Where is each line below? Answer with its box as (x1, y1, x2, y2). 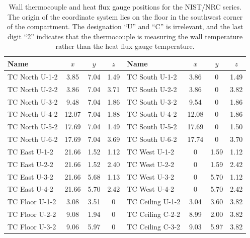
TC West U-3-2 (127, 171, 175, 182)
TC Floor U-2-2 (8, 209, 56, 219)
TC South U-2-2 (127, 84, 177, 94)
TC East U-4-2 (8, 184, 53, 194)
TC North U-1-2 (8, 71, 58, 82)
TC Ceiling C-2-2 (127, 209, 181, 219)
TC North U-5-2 (8, 121, 58, 132)
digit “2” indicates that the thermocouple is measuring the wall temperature (7, 31, 243, 41)
